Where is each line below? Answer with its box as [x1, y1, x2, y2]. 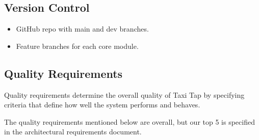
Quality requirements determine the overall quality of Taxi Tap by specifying [4, 89, 245, 100]
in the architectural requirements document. [4, 126, 142, 137]
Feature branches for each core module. [16, 40, 139, 51]
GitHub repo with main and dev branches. [16, 23, 149, 34]
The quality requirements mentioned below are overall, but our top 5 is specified [4, 116, 255, 127]
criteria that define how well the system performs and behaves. [4, 99, 200, 110]
